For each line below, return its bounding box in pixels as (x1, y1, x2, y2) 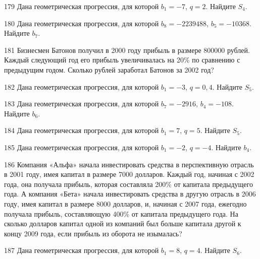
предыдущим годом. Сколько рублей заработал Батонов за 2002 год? (4, 64, 214, 75)
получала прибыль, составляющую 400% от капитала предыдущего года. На (4, 208, 238, 219)
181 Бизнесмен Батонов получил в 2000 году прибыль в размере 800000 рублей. (4, 44, 250, 55)
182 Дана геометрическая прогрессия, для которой (4, 81, 159, 92)
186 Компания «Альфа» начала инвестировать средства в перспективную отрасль (4, 159, 254, 169)
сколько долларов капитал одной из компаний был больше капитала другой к (4, 218, 241, 229)
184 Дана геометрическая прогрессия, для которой (4, 125, 159, 136)
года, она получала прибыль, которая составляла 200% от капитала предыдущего (4, 178, 253, 189)
